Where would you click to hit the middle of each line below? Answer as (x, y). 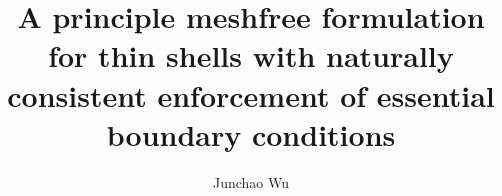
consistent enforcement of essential (251, 94)
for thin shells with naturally (251, 55)
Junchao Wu (251, 181)
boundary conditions (251, 133)
